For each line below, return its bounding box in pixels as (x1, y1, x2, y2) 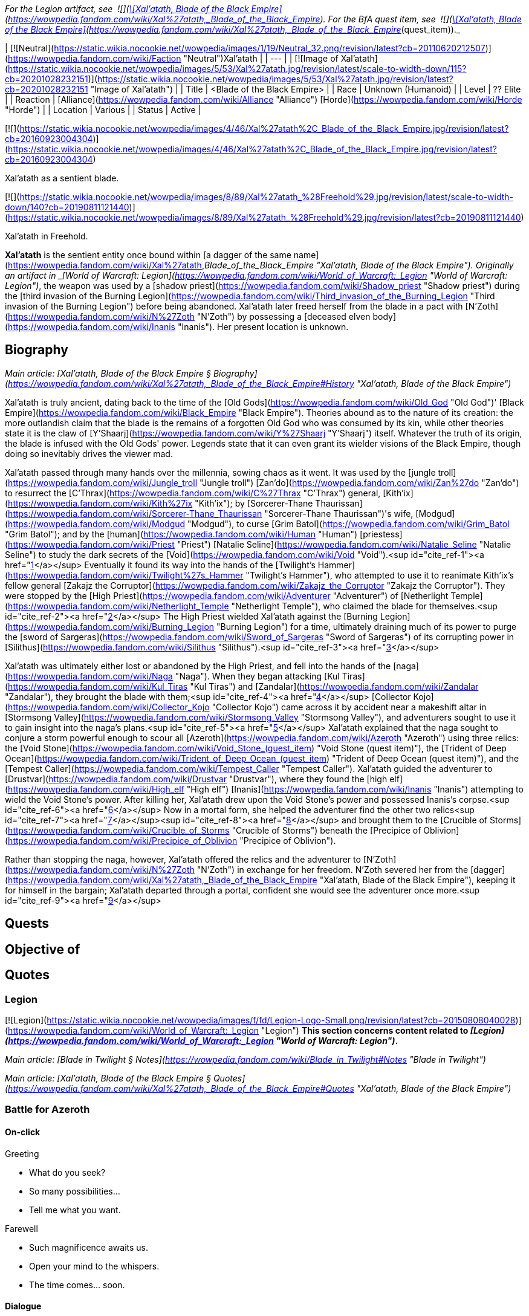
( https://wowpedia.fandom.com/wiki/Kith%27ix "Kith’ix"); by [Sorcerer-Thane (5, 498, 313, 508)
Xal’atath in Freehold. (5, 231, 88, 241)
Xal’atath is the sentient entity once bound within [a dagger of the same (5, 250, 291, 260)
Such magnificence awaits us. (29, 1242, 148, 1253)
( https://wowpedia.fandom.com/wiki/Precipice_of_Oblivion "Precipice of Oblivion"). (5, 835, 336, 846)
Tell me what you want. (29, 1204, 121, 1215)
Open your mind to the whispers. (29, 1260, 160, 1271)
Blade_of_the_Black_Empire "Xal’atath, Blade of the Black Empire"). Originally (204, 260, 514, 270)
